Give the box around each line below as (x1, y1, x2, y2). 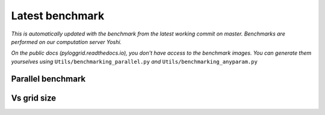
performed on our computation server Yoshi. (11, 38, 122, 45)
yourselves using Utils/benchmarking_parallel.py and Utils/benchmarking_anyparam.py (11, 58, 258, 65)
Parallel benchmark (11, 73, 86, 84)
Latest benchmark (11, 9, 105, 22)
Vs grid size (11, 93, 57, 103)
